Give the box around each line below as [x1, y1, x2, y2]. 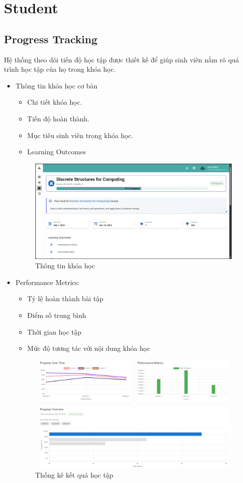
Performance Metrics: [15, 277, 80, 287]
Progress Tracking [4, 31, 98, 46]
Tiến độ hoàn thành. [27, 113, 89, 123]
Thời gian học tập [27, 326, 81, 337]
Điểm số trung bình [27, 310, 86, 320]
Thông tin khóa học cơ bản [15, 80, 98, 90]
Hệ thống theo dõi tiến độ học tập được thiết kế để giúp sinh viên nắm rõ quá [4, 54, 239, 64]
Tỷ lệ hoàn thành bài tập [27, 293, 104, 304]
